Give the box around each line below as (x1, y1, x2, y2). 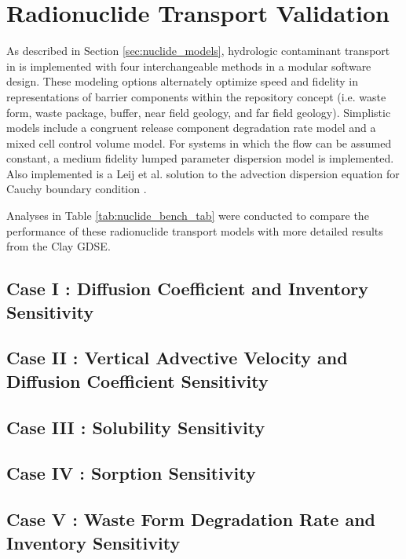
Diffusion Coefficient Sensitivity (6, 368, 269, 393)
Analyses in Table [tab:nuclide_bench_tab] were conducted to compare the (6, 207, 369, 224)
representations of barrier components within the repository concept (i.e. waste (6, 88, 386, 104)
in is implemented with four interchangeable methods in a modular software (6, 57, 371, 74)
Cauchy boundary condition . (6, 181, 147, 197)
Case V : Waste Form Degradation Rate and (6, 507, 376, 532)
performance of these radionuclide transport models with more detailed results (6, 222, 383, 239)
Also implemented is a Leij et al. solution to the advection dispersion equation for (6, 165, 400, 181)
